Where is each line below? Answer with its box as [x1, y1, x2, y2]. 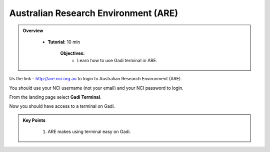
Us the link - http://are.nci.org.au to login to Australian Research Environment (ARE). [9, 76, 182, 82]
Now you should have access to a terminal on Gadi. [9, 103, 115, 109]
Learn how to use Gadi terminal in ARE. [77, 57, 157, 63]
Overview [22, 28, 43, 34]
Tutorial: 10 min [47, 39, 80, 45]
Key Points [22, 117, 46, 123]
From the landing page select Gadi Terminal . [9, 94, 101, 100]
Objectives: [60, 50, 85, 56]
